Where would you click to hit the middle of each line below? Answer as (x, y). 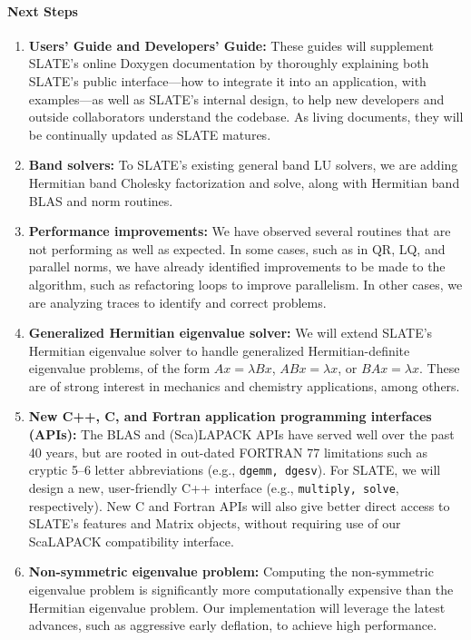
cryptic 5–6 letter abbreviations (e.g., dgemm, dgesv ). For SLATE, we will (235, 470)
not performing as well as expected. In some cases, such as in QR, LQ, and (237, 248)
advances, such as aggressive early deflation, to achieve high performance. (233, 625)
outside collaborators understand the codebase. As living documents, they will (246, 117)
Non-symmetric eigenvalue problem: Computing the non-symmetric (231, 571)
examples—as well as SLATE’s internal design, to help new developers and (236, 98)
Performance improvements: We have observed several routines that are (240, 231)
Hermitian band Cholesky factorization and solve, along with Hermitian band (244, 182)
